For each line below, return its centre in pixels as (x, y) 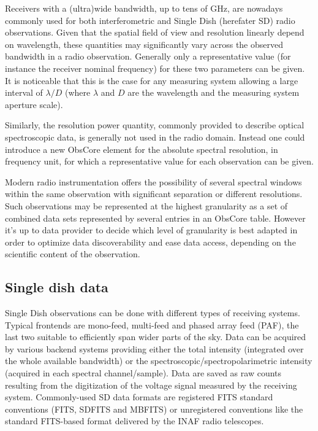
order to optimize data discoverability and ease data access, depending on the (150, 242)
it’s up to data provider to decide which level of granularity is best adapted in (151, 230)
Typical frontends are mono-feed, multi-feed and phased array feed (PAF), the (152, 324)
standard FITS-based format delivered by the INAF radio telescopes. (134, 421)
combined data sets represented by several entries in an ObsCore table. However (155, 218)
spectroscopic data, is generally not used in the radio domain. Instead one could (155, 137)
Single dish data (57, 287)
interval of (24, 92)
